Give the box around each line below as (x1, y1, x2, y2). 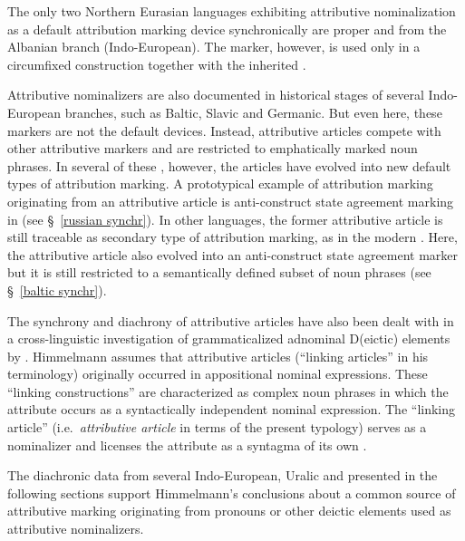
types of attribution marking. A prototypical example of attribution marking (7, 174, 433, 193)
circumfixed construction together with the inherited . (7, 54, 306, 73)
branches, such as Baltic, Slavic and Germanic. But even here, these (64, 102, 442, 121)
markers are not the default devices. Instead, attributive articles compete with (7, 121, 441, 140)
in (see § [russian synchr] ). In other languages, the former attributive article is (7, 209, 443, 228)
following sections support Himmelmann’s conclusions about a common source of (7, 483, 456, 502)
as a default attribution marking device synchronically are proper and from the (7, 19, 447, 38)
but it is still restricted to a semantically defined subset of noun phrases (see (7, 263, 431, 282)
